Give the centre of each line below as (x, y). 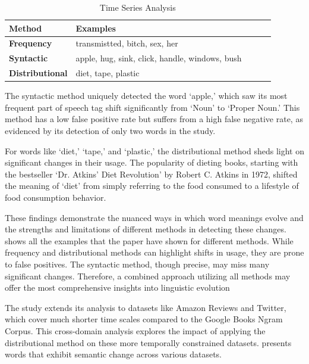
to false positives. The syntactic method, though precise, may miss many (137, 264)
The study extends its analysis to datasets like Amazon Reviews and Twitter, (146, 307)
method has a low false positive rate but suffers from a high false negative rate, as (154, 119)
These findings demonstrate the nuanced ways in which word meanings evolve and (154, 217)
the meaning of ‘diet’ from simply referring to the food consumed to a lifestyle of (152, 186)
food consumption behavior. (56, 197)
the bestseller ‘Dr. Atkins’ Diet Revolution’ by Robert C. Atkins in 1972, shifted (151, 174)
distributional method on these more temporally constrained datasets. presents (148, 342)
